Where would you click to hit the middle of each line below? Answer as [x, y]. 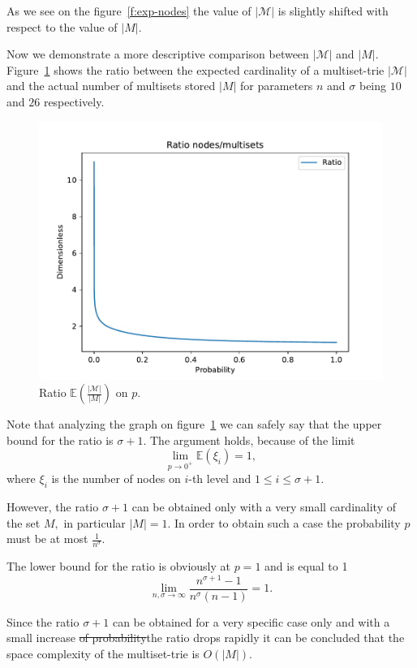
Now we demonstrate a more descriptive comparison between [158, 54]
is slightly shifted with [333, 11]
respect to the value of [62, 26]
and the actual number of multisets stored [111, 86]
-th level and [220, 478]
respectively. [74, 101]
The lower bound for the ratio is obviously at [119, 565]
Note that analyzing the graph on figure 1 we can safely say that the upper [194, 424]
